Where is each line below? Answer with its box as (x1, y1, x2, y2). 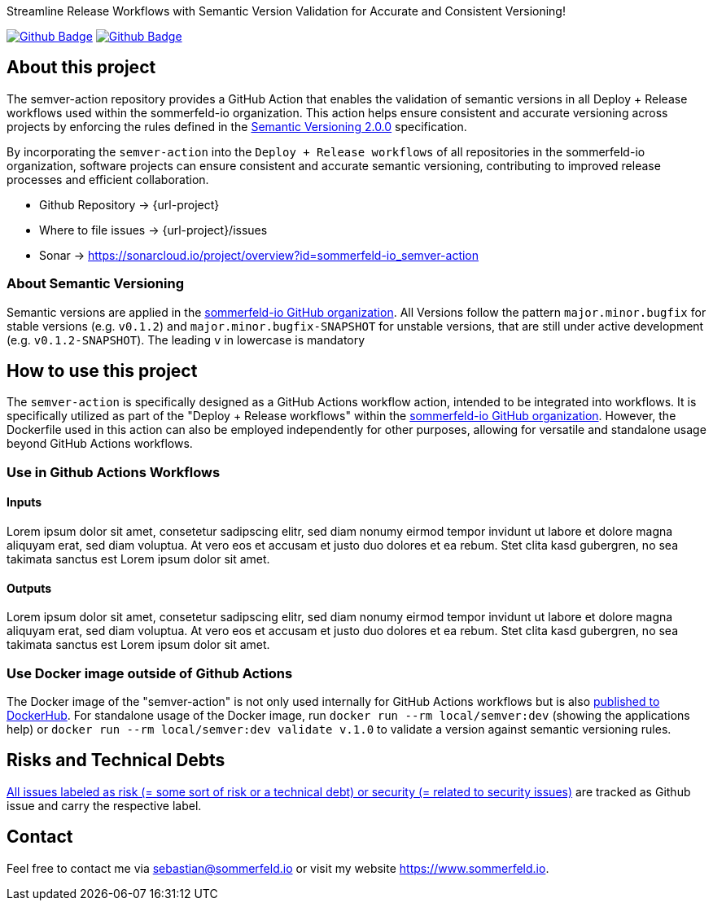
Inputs (7, 495, 42, 510)
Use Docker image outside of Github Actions (7, 664, 293, 681)
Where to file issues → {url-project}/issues (39, 222, 268, 237)
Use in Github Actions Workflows (7, 463, 221, 480)
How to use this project (7, 361, 198, 382)
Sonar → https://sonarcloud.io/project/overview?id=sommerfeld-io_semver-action (39, 248, 479, 262)
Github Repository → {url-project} (39, 197, 220, 212)
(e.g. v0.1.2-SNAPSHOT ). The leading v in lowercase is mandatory (7, 332, 365, 347)
